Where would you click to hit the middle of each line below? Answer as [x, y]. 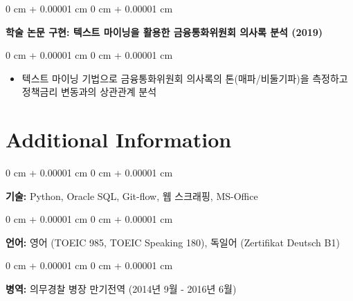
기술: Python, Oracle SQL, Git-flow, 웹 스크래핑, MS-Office [132, 195]
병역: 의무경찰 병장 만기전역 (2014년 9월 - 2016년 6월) [121, 289]
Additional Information [119, 139]
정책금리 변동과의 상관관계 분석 [89, 92]
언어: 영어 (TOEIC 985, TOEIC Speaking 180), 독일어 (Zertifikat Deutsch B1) [173, 242]
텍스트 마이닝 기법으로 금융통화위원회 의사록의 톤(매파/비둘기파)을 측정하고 [185, 78]
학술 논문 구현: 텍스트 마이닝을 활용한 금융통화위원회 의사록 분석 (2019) [164, 31]
